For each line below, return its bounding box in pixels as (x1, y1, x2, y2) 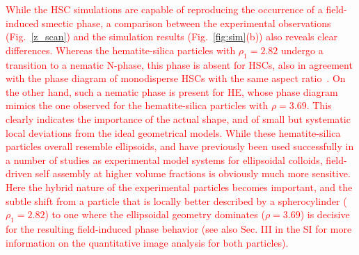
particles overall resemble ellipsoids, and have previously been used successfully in (6, 139, 354, 154)
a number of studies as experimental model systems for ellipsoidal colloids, (6, 152, 323, 167)
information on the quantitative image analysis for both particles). (6, 235, 289, 249)
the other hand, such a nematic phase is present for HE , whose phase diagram (6, 84, 338, 99)
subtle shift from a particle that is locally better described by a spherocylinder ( (6, 193, 347, 208)
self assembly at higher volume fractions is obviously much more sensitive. (35, 166, 351, 181)
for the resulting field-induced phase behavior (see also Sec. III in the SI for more (6, 221, 352, 236)
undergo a (280, 42, 324, 57)
